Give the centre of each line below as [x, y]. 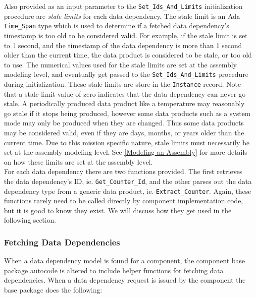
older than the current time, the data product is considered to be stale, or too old [128, 55]
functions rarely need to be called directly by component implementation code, [124, 201]
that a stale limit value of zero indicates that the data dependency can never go [125, 93]
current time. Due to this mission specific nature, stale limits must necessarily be [127, 142]
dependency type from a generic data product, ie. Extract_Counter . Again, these [128, 191]
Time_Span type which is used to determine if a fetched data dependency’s [117, 26]
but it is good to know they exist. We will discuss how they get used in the [118, 210]
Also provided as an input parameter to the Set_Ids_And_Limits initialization [123, 6]
